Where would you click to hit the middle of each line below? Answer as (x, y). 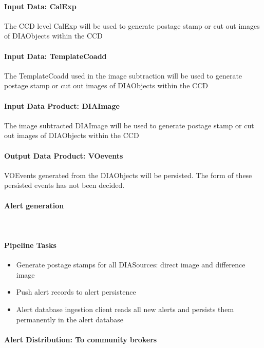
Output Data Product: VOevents (64, 155)
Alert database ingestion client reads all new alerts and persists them (125, 309)
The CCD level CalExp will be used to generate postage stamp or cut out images (132, 25)
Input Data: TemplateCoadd (55, 56)
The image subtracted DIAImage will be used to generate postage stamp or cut (129, 125)
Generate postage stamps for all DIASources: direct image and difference (131, 265)
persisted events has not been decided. (64, 185)
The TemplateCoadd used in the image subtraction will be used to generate (123, 75)
